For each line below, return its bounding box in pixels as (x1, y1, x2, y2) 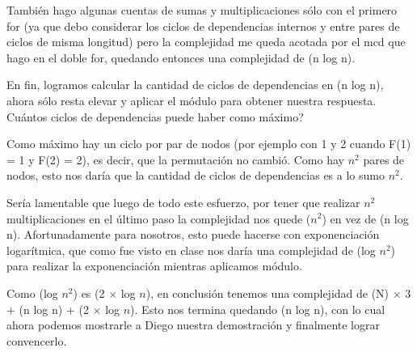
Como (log (6, 284, 58, 301)
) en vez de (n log (322, 210, 409, 227)
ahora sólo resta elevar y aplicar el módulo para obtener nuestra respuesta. (6, 91, 377, 108)
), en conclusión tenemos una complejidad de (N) (145, 284, 390, 301)
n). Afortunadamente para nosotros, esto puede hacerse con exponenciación (6, 226, 380, 243)
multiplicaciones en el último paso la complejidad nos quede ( (6, 210, 311, 227)
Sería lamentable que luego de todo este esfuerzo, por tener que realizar (6, 193, 360, 210)
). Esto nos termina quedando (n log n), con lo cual (130, 300, 385, 317)
